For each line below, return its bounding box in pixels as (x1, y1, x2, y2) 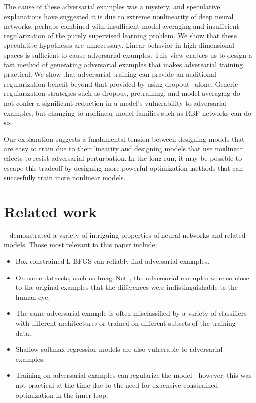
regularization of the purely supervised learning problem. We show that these (4, 30, 237, 40)
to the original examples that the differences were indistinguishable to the (15, 282, 238, 292)
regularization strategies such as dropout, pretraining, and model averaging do (4, 88, 240, 98)
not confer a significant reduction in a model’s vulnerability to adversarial (4, 97, 226, 108)
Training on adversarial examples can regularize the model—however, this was (15, 370, 252, 380)
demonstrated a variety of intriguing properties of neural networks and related (9, 229, 246, 240)
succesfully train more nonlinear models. (4, 172, 126, 183)
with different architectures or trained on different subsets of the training (15, 317, 236, 328)
